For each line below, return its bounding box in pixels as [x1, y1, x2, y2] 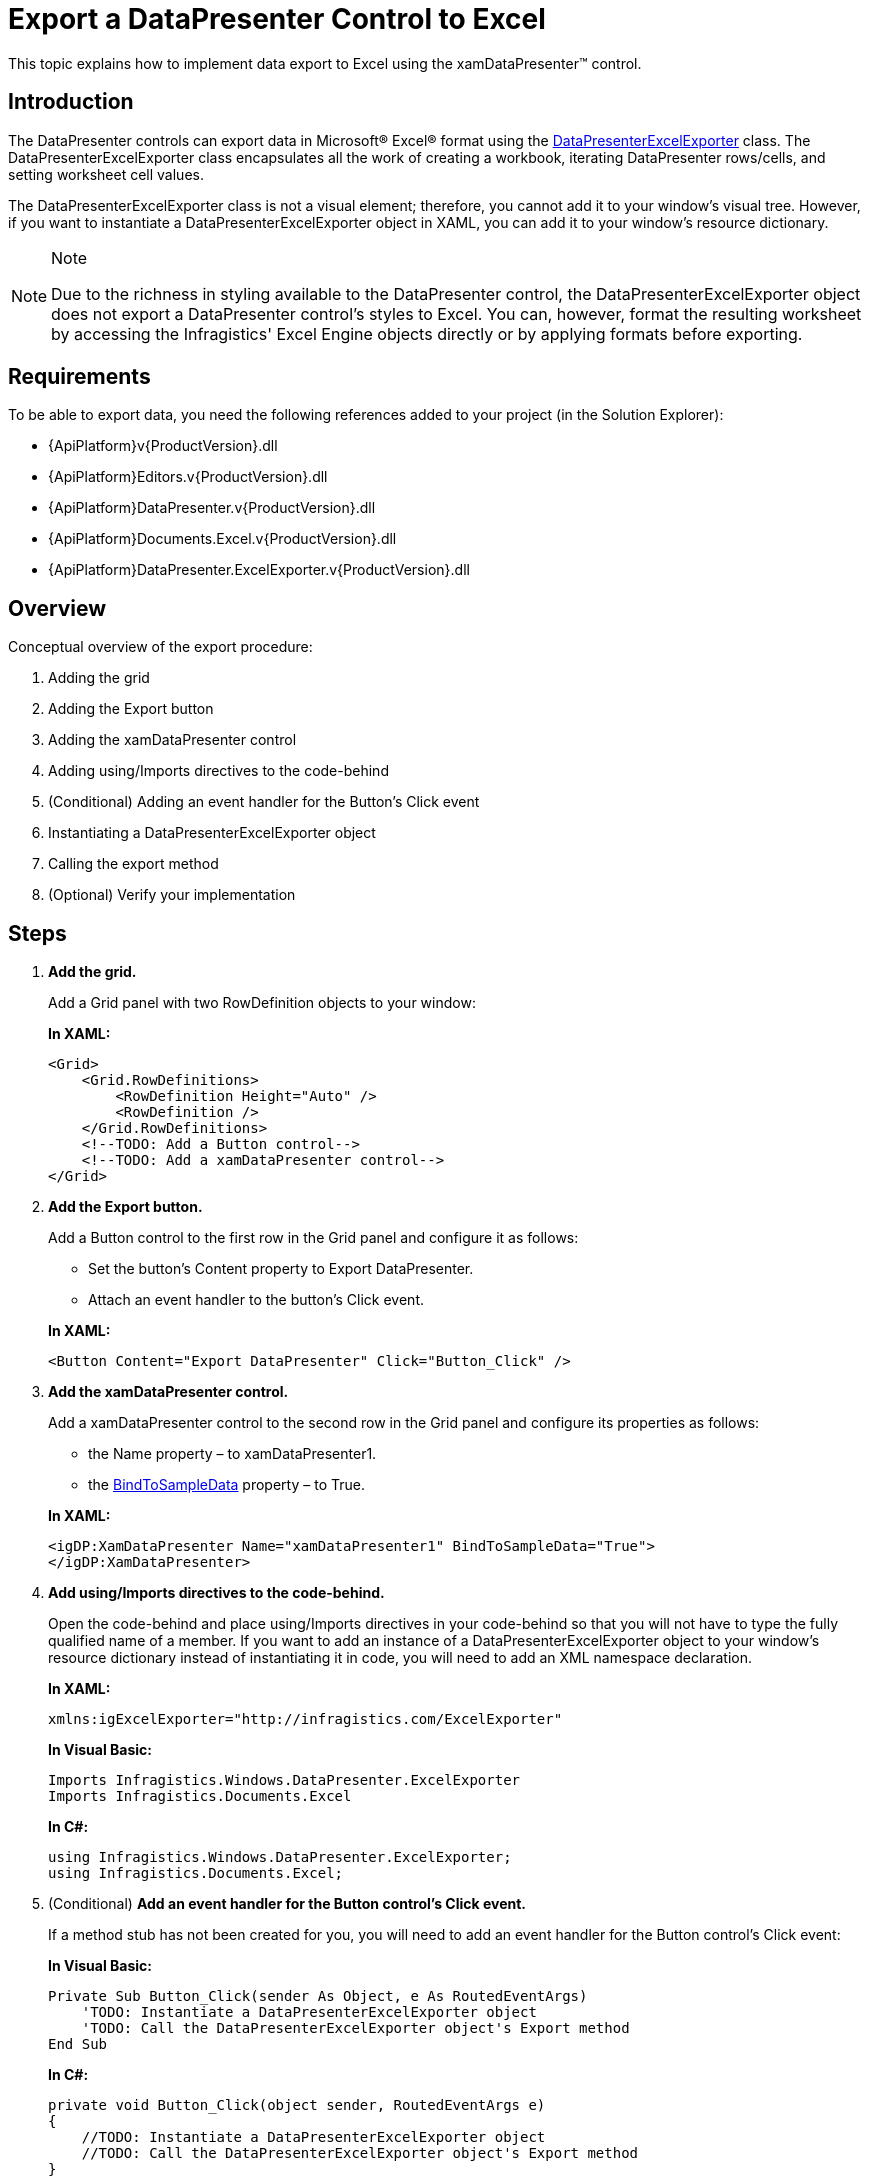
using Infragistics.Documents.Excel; [48, 1865, 344, 1882]
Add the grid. [48, 963, 137, 981]
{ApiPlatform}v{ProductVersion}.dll [48, 437, 278, 455]
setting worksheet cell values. [8, 165, 204, 183]
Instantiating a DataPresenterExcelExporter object [48, 824, 376, 842]
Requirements [8, 364, 151, 390]
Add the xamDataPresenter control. [48, 1383, 289, 1401]
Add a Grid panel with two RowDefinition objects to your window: [48, 994, 476, 1012]
